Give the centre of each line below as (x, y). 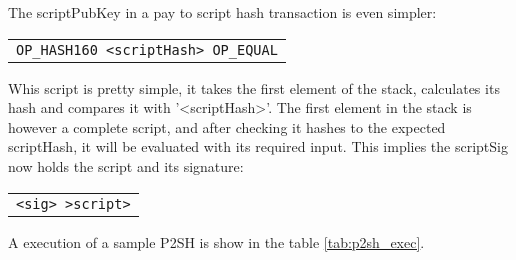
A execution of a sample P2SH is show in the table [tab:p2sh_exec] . (216, 241)
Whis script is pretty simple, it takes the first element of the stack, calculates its (254, 87)
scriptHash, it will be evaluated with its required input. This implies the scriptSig (258, 146)
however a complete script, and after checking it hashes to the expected (227, 126)
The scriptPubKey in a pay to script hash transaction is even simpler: (222, 12)
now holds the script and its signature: (126, 165)
